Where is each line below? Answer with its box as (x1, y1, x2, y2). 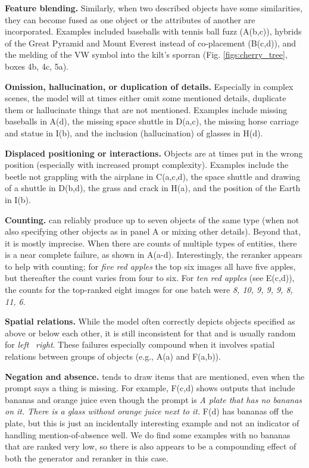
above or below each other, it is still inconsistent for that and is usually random (5, 326, 296, 339)
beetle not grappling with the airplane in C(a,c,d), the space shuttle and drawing (5, 170, 301, 182)
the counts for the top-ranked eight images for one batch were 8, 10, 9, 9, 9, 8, (5, 283, 293, 296)
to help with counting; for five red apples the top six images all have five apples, (5, 260, 296, 272)
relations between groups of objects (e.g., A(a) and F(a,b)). (5, 350, 221, 363)
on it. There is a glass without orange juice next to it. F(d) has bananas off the (5, 405, 294, 417)
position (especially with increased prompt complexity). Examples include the (5, 158, 289, 171)
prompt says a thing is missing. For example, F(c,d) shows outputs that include (5, 382, 295, 394)
